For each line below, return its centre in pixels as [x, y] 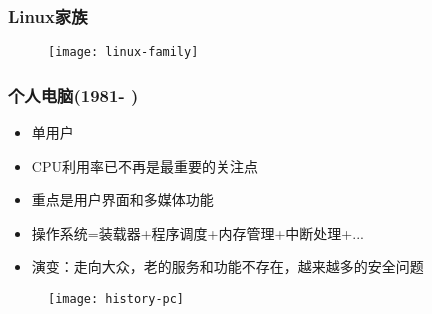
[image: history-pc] [116, 299]
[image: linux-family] [123, 52]
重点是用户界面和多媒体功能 [122, 199]
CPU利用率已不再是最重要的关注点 [144, 165]
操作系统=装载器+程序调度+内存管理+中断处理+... [197, 232]
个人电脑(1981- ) [73, 94]
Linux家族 [48, 15]
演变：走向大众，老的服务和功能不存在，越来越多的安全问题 [227, 266]
